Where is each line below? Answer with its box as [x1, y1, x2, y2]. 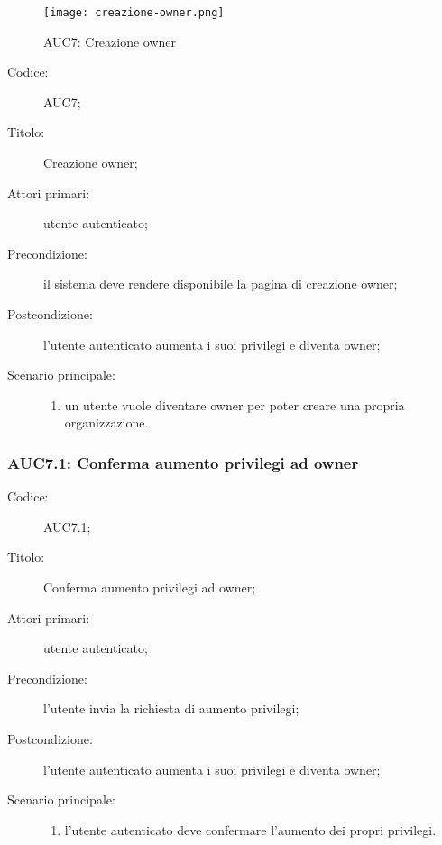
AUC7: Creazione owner [43, 32, 177, 51]
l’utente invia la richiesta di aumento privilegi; [43, 699, 299, 718]
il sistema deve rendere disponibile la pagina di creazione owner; [43, 274, 398, 293]
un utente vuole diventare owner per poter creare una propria [64, 395, 405, 414]
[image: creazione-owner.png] [43, 6, 225, 19]
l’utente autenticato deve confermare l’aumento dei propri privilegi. [64, 820, 437, 839]
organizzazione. [64, 413, 149, 432]
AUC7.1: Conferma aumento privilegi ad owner [7, 451, 359, 473]
